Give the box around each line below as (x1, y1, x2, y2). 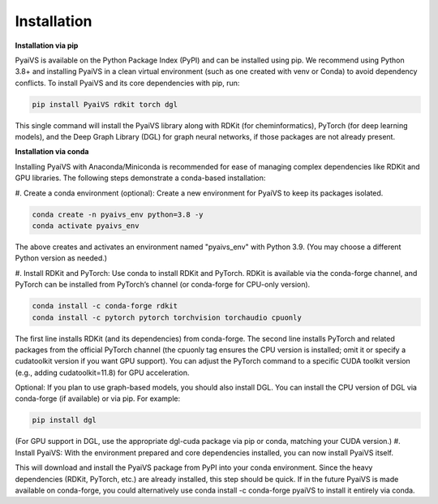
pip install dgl (32, 416, 97, 425)
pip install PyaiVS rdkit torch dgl (32, 100, 178, 109)
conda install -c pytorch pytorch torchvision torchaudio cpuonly (32, 312, 302, 322)
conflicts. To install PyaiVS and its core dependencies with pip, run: (15, 78, 240, 88)
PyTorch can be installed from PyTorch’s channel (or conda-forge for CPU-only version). (15, 280, 311, 290)
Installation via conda (15, 147, 89, 157)
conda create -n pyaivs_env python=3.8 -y (32, 209, 204, 219)
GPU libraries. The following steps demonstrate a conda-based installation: (15, 173, 266, 183)
